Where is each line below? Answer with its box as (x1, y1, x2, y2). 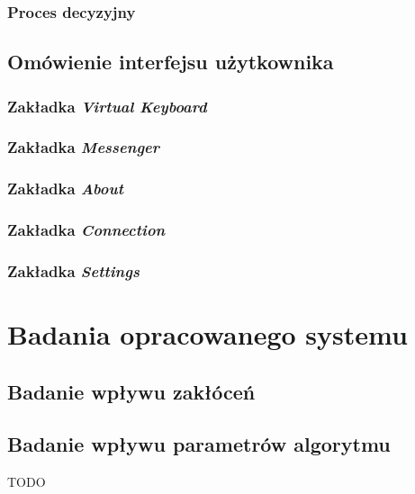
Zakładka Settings (7, 259, 140, 282)
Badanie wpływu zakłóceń (7, 377, 256, 405)
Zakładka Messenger (7, 136, 160, 158)
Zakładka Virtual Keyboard (7, 94, 207, 117)
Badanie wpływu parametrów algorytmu (7, 430, 391, 458)
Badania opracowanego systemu (7, 316, 408, 353)
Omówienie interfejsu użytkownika (7, 48, 334, 76)
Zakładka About (7, 177, 123, 200)
